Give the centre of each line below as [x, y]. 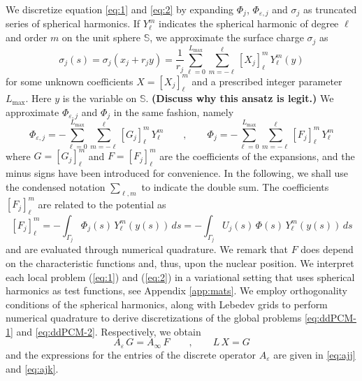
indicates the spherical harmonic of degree [249, 23]
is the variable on [100, 98]
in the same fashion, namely [174, 112]
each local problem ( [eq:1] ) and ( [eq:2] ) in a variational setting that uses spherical [180, 276]
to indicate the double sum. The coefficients [235, 186]
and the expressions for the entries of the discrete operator [131, 354]
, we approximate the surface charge [227, 37]
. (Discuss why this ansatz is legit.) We [240, 98]
